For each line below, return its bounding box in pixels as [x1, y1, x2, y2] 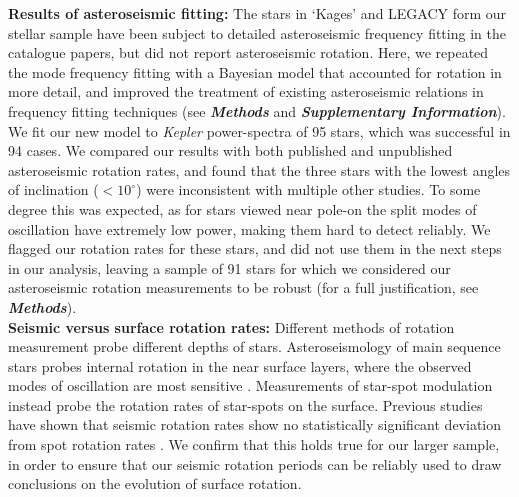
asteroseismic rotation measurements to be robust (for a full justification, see [8, 277, 479, 298]
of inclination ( [8, 179, 99, 200]
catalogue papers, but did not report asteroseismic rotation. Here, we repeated [8, 42, 489, 63]
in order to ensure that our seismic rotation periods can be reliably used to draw [8, 453, 502, 474]
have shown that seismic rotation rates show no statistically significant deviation [8, 414, 502, 435]
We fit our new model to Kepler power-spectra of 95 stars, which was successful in [8, 120, 511, 141]
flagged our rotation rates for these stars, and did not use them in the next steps [8, 238, 502, 259]
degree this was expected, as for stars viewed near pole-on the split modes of [8, 198, 477, 219]
